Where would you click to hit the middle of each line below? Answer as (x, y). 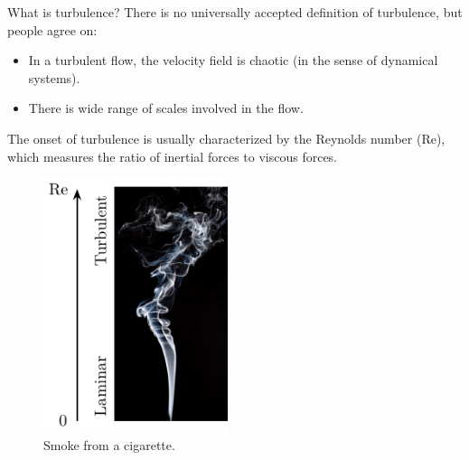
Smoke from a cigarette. (109, 444)
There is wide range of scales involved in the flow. (166, 108)
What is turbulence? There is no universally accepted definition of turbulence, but (235, 12)
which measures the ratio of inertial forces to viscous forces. (173, 156)
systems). (54, 77)
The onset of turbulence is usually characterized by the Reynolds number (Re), (226, 138)
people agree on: (52, 29)
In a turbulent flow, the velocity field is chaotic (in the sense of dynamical (233, 60)
